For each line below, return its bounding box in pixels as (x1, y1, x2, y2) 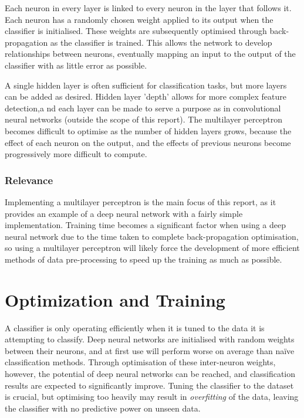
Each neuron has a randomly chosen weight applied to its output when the (5, 13, 273, 25)
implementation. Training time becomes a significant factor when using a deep (5, 219, 286, 231)
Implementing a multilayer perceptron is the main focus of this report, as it (5, 195, 276, 208)
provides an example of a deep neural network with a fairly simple (5, 207, 243, 219)
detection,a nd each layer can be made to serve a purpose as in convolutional (5, 101, 281, 114)
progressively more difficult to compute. (5, 148, 147, 160)
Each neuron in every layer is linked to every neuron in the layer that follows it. (5, 2, 292, 13)
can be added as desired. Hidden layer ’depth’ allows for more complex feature (5, 90, 286, 103)
